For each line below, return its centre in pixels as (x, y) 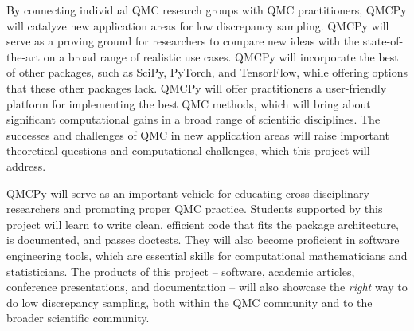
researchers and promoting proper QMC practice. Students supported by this (195, 209)
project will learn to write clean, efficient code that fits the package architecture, (203, 224)
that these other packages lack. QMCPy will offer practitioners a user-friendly (197, 87)
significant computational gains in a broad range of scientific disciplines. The (193, 119)
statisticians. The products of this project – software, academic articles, (181, 271)
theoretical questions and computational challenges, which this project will (188, 150)
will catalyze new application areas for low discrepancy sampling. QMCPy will (198, 25)
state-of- (383, 41)
